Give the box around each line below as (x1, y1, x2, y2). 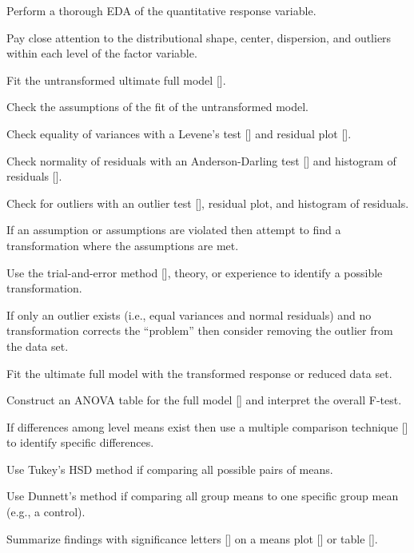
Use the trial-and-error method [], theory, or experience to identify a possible (6, 264, 383, 280)
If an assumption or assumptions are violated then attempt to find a (6, 221, 341, 238)
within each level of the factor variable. (6, 45, 197, 62)
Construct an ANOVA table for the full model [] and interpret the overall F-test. (6, 392, 402, 408)
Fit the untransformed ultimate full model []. (6, 71, 226, 88)
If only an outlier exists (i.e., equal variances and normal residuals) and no (6, 306, 372, 323)
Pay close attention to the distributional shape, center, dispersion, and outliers (6, 29, 392, 46)
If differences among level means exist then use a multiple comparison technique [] (6, 418, 408, 435)
